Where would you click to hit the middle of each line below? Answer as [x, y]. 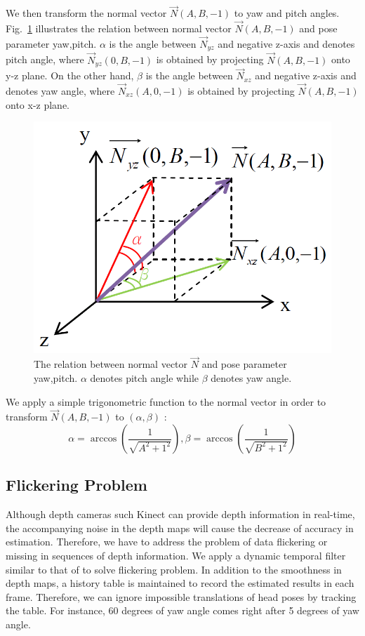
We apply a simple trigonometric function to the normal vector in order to [166, 401]
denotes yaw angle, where [60, 91]
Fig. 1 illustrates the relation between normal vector [119, 28]
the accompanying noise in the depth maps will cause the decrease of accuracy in [180, 528]
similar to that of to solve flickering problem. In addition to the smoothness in [174, 569]
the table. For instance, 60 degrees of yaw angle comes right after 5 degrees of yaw [182, 610]
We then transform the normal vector [86, 13]
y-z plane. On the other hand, [70, 75]
